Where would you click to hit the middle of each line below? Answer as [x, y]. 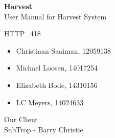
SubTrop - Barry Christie [44, 129]
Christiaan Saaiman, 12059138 [64, 50]
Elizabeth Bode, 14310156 [57, 85]
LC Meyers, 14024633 [50, 102]
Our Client [21, 119]
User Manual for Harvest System [55, 16]
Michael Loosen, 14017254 [57, 68]
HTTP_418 [22, 33]
